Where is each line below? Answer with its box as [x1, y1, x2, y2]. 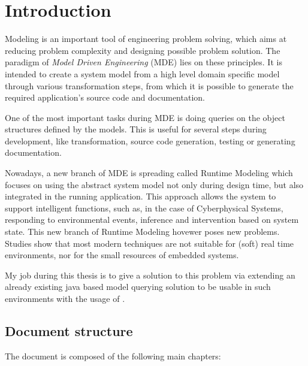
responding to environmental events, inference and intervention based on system [5, 213, 299, 226]
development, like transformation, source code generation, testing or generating [5, 134, 295, 147]
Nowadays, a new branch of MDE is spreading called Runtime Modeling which [5, 167, 293, 179]
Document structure [5, 321, 133, 340]
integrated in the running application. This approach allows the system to [5, 190, 276, 202]
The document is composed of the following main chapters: [5, 349, 221, 362]
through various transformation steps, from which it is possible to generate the [5, 79, 294, 92]
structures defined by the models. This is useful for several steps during [5, 123, 267, 135]
